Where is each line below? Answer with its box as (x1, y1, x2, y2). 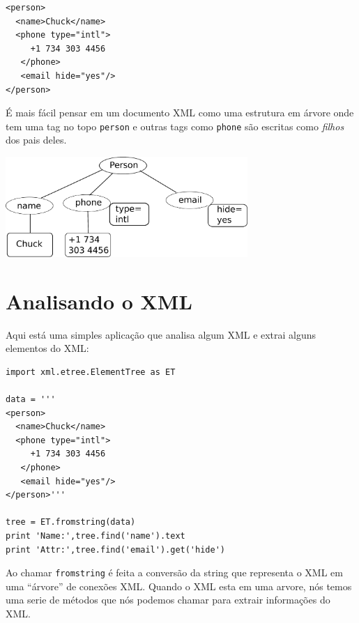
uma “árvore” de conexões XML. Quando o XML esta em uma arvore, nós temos (6, 578, 352, 593)
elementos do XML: (6, 341, 89, 355)
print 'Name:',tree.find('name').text (6, 531, 185, 541)
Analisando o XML (6, 286, 192, 315)
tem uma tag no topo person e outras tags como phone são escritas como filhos (6, 118, 344, 133)
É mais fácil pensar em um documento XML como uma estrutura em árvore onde (6, 105, 354, 120)
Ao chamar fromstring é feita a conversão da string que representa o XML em (6, 565, 343, 580)
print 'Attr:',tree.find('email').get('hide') (6, 544, 225, 555)
